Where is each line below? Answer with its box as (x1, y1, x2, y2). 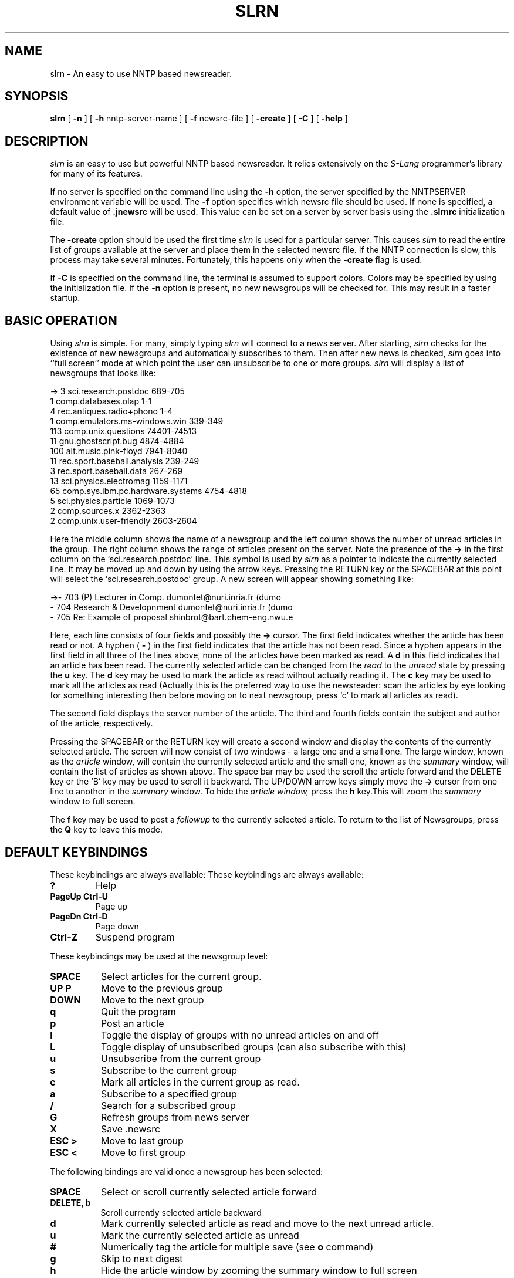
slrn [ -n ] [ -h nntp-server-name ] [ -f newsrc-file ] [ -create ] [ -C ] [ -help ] (50, 113, 348, 124)
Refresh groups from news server (100, 1111, 249, 1123)
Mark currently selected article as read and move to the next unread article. (100, 1217, 434, 1229)
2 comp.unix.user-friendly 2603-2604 (50, 516, 197, 526)
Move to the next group (100, 993, 204, 1006)
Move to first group (100, 1146, 185, 1158)
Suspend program (95, 931, 175, 943)
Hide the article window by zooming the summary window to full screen (100, 1264, 417, 1276)
